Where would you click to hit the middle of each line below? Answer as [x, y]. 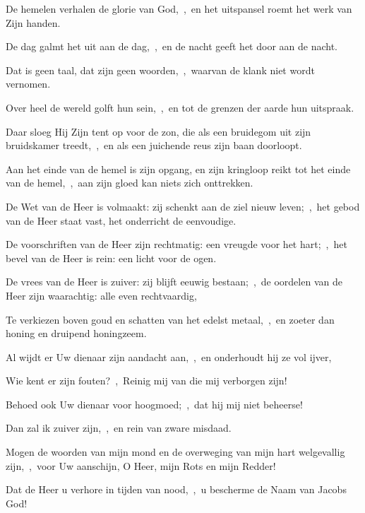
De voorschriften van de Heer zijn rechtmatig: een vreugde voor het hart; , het [176, 244]
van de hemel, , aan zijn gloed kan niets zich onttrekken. [130, 183]
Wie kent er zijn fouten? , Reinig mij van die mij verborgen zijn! [146, 381]
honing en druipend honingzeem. [76, 333]
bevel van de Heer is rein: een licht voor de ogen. [111, 258]
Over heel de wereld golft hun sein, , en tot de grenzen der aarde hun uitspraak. [180, 107]
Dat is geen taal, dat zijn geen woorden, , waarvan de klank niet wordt [160, 70]
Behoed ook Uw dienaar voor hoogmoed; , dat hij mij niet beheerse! [154, 404]
